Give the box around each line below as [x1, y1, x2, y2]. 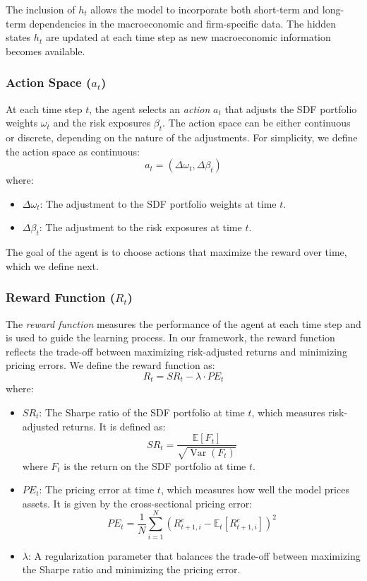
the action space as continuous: [6, 143, 140, 158]
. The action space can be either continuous [162, 115, 351, 130]
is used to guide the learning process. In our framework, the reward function [6, 330, 335, 345]
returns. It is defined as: [62, 418, 166, 433]
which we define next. [6, 258, 99, 273]
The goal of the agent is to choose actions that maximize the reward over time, [6, 245, 347, 259]
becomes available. [6, 43, 85, 58]
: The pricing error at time [39, 482, 155, 497]
